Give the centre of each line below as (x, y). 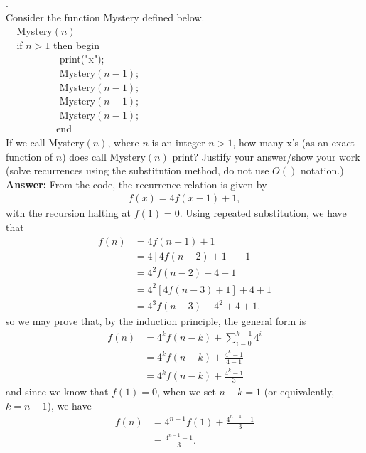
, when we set (187, 391)
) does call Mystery (104, 156)
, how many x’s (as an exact (294, 142)
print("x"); (82, 59)
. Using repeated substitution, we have (263, 213)
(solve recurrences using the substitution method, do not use (138, 170)
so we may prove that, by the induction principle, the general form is (156, 321)
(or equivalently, (299, 391)
